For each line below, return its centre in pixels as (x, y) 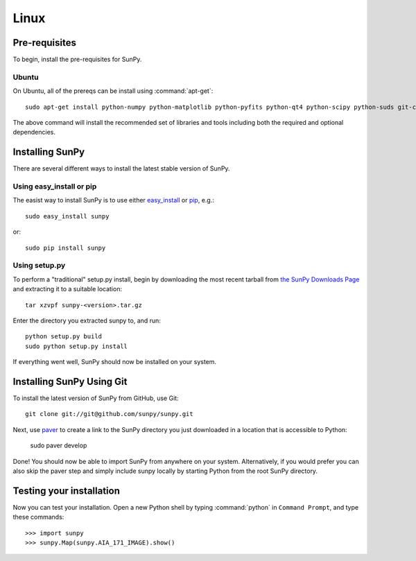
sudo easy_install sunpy (67, 216)
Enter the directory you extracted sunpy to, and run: (87, 320)
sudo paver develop (59, 446)
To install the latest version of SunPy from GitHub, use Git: (96, 398)
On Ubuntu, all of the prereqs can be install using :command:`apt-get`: (113, 91)
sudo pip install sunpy (66, 248)
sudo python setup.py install (77, 346)
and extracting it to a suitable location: (68, 289)
